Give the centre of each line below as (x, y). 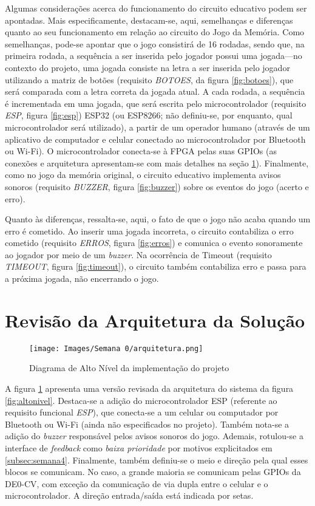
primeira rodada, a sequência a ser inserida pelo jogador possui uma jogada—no (154, 56)
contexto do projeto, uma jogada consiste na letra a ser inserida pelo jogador (147, 67)
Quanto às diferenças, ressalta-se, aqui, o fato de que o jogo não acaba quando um (158, 219)
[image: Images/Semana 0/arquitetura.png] (116, 348)
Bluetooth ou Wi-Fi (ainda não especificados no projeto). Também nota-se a (147, 424)
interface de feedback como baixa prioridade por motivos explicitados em (139, 448)
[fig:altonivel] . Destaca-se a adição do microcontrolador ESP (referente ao (141, 400)
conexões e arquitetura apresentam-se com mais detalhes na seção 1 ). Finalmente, (157, 162)
